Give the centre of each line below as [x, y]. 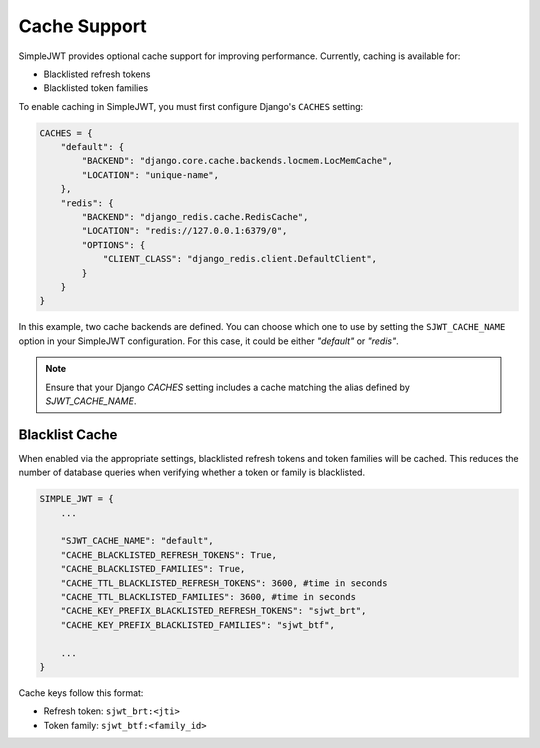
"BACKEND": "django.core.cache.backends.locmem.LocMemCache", [237, 161]
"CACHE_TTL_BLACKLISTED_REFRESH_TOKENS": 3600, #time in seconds [224, 583]
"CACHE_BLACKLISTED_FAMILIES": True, [153, 569]
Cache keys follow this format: [81, 692]
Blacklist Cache [68, 434]
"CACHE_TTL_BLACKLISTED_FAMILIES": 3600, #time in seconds [208, 596]
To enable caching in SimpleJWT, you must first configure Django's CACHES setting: [191, 106]
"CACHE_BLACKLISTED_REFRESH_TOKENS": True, [168, 554]
